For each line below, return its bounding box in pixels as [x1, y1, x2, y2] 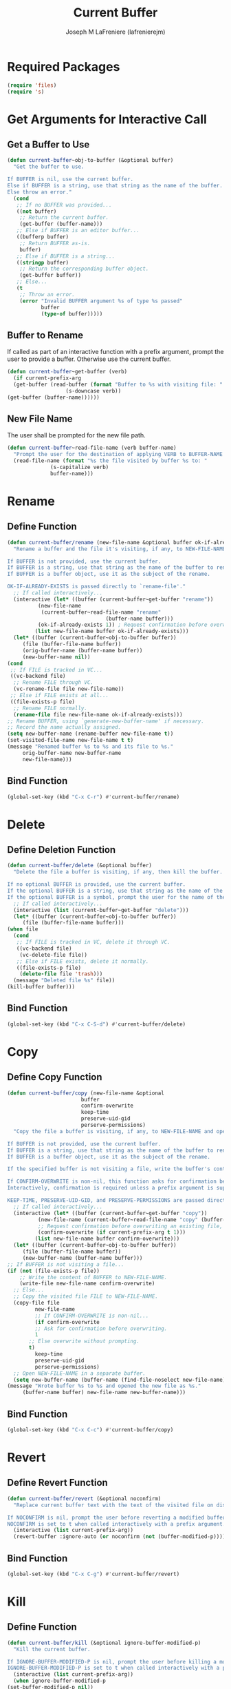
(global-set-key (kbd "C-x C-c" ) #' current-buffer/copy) [7, 1427, 174, 1433]
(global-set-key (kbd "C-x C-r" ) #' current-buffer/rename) [7, 794, 180, 800]
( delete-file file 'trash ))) [19, 971, 103, 977]
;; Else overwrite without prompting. [28, 1338, 140, 1345]
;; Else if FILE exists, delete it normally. [16, 957, 149, 965]
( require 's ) [7, 88, 45, 95]
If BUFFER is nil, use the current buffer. [7, 176, 134, 183]
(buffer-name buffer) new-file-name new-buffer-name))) [22, 1389, 186, 1396]
